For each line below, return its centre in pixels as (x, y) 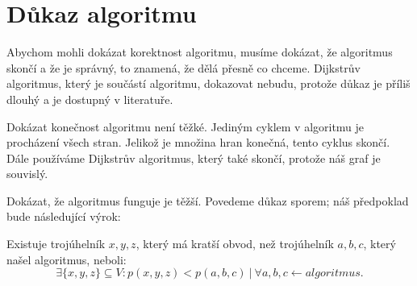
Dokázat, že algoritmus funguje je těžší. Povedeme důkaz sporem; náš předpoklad (208, 200)
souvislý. (27, 174)
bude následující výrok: (64, 216)
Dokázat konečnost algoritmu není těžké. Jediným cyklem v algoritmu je (186, 126)
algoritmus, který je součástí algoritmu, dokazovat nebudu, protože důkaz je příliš (208, 83)
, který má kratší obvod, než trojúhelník (235, 244)
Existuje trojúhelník (56, 244)
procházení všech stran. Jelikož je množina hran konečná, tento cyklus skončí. (198, 142)
